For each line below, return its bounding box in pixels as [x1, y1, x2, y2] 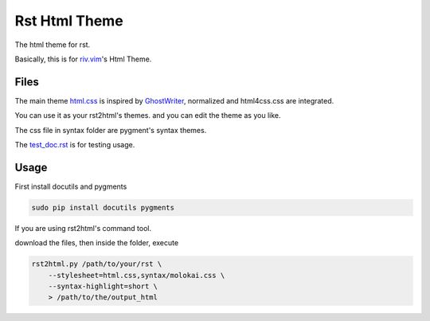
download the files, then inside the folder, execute [14, 238, 179, 248]
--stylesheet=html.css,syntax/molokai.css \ [48, 271, 225, 280]
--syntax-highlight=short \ [48, 282, 158, 291]
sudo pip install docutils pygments [31, 203, 175, 212]
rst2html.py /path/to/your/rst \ [31, 260, 162, 268]
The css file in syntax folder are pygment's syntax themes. [14, 125, 207, 135]
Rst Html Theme [14, 12, 123, 29]
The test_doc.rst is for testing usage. [14, 140, 135, 150]
